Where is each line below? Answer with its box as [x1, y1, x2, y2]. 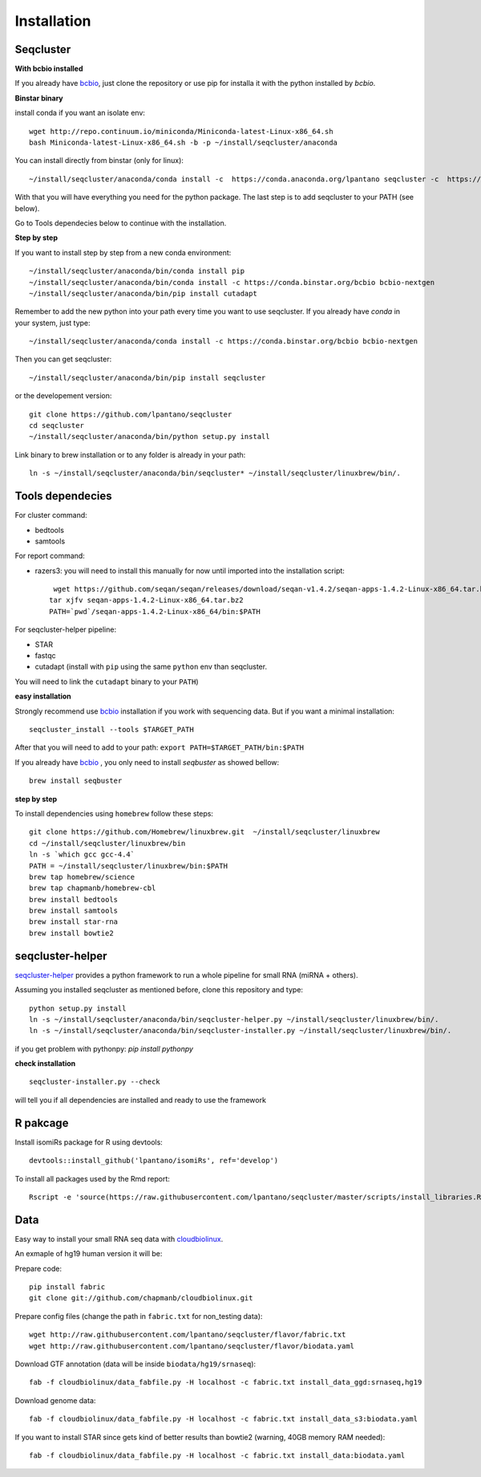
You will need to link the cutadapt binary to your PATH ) [14, 677, 199, 686]
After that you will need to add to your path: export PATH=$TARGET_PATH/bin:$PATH [14, 743, 305, 752]
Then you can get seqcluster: [14, 354, 112, 364]
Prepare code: [14, 1263, 63, 1273]
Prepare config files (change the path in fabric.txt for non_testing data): [14, 1311, 263, 1320]
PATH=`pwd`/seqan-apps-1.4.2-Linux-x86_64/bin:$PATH [49, 607, 261, 616]
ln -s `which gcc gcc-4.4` [29, 850, 135, 859]
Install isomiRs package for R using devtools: [14, 1137, 164, 1147]
